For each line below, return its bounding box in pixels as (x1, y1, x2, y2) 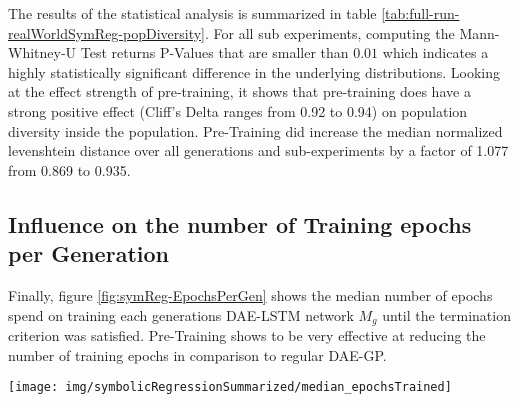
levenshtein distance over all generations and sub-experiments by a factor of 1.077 (8, 140, 509, 161)
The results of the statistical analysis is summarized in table (8, 3, 377, 23)
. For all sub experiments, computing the (205, 22, 455, 43)
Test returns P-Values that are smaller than (80, 42, 349, 63)
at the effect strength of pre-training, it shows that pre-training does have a (8, 81, 471, 102)
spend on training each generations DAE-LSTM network (8, 304, 354, 325)
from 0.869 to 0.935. (8, 159, 131, 180)
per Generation (8, 238, 169, 269)
